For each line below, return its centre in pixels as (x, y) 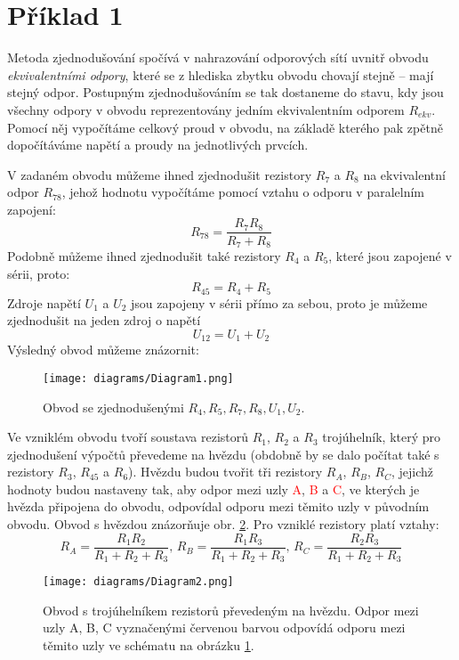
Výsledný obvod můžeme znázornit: (103, 350)
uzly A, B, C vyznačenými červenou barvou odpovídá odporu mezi (224, 627)
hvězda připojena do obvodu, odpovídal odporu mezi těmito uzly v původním (218, 506)
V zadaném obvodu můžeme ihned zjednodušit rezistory (160, 174)
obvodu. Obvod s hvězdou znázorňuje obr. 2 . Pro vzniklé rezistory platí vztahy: (223, 524)
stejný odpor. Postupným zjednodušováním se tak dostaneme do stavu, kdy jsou (225, 92)
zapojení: (32, 209)
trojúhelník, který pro (381, 437)
